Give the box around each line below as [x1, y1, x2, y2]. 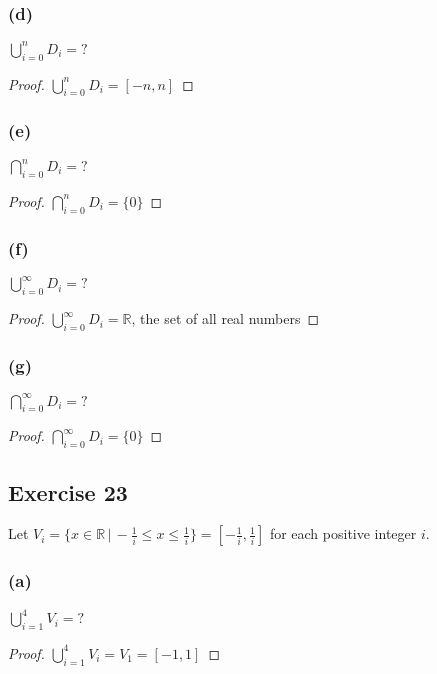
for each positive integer [269, 523, 417, 544]
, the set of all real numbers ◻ [131, 308, 320, 329]
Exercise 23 [8, 476, 128, 507]
